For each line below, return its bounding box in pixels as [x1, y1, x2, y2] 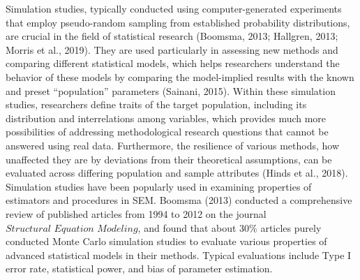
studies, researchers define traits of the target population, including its [6, 97, 307, 112]
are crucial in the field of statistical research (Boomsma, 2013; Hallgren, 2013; [6, 29, 338, 43]
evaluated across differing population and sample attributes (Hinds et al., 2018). [6, 165, 348, 180]
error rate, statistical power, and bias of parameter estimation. [6, 261, 273, 276]
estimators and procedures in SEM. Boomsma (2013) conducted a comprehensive [6, 193, 352, 207]
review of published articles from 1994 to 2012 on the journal [6, 206, 267, 221]
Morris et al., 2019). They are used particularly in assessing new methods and [6, 42, 338, 57]
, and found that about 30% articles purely [137, 220, 322, 235]
